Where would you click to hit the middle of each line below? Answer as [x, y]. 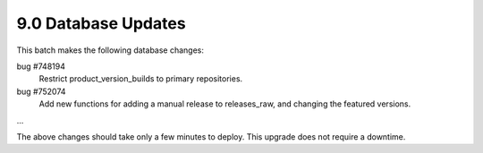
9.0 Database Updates [102, 23]
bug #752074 [41, 91]
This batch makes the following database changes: [110, 50]
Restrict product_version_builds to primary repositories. [141, 79]
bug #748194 [41, 66]
